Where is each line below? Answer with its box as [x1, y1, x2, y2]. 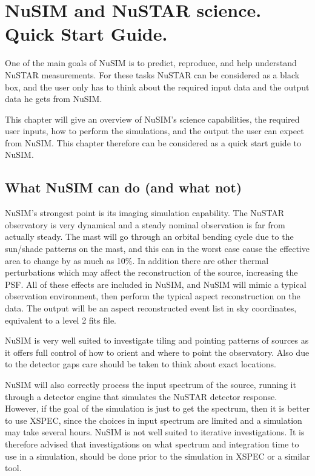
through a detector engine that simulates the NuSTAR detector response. [5, 390, 277, 403]
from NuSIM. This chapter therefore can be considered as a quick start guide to [5, 136, 301, 149]
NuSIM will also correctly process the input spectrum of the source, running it [5, 378, 296, 390]
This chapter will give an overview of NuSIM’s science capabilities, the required [5, 112, 300, 125]
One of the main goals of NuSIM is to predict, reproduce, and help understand [5, 56, 297, 69]
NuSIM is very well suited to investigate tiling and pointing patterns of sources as [5, 334, 309, 347]
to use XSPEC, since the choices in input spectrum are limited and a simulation [5, 413, 302, 426]
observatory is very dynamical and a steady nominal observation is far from [5, 218, 285, 231]
